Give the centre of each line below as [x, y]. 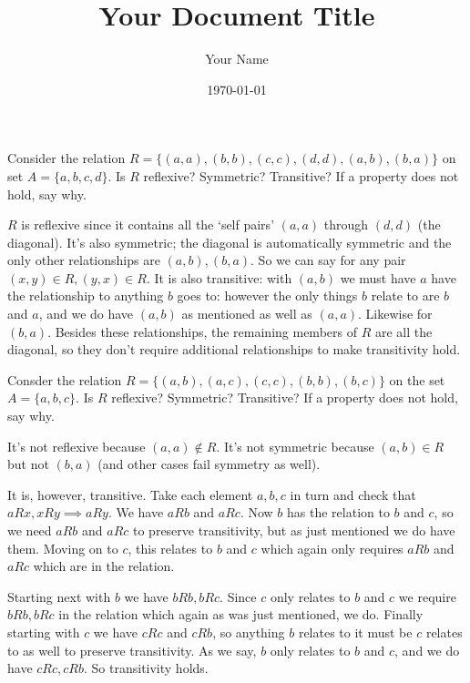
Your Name [237, 59]
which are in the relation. [104, 566]
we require [427, 596]
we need [30, 530]
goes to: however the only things [267, 296]
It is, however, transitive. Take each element [130, 494]
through [346, 224]
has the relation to [338, 512]
